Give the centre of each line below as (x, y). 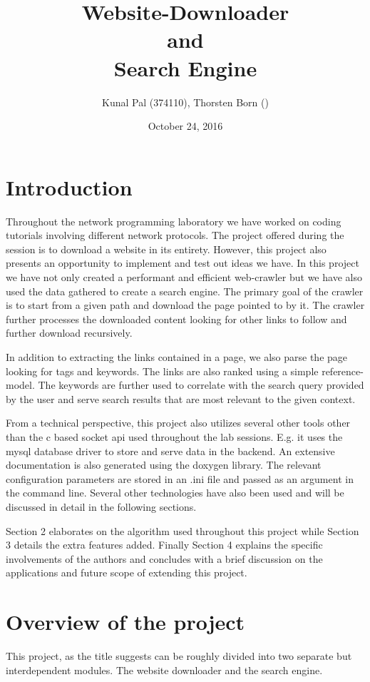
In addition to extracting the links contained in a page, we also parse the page (177, 356)
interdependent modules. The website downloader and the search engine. (164, 670)
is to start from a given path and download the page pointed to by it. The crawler (185, 305)
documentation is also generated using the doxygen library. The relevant (164, 465)
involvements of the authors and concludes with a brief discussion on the (164, 558)
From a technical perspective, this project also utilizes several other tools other (178, 423)
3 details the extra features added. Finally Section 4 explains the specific (164, 545)
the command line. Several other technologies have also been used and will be (175, 493)
